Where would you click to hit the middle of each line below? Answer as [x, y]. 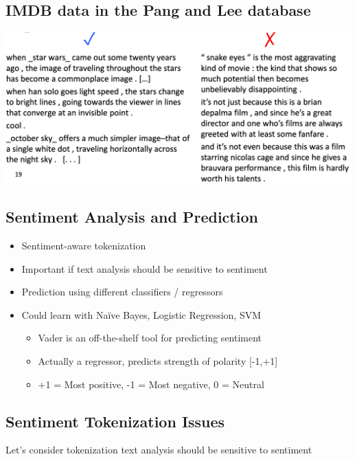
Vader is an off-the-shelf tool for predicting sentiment [150, 338]
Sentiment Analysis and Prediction [132, 217]
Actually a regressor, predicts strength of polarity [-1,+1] [158, 360]
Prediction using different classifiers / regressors [122, 292]
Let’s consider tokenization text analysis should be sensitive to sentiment [159, 450]
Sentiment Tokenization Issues [115, 421]
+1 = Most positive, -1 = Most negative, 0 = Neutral [151, 384]
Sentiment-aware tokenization [84, 245]
